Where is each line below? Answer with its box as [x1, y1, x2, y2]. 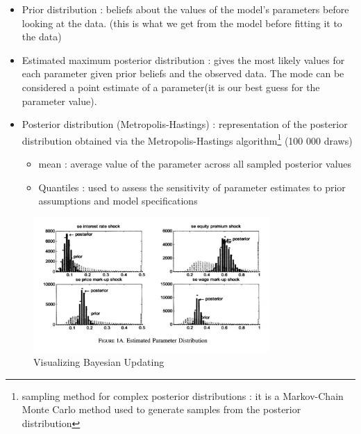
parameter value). [22, 93, 97, 108]
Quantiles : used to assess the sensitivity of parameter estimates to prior [38, 179, 346, 194]
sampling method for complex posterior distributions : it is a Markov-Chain [22, 388, 344, 403]
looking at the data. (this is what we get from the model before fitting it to [22, 15, 342, 30]
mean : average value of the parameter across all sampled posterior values [38, 156, 352, 170]
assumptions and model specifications [38, 193, 198, 208]
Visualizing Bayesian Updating [33, 355, 165, 369]
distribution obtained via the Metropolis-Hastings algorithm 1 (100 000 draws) [22, 131, 353, 147]
